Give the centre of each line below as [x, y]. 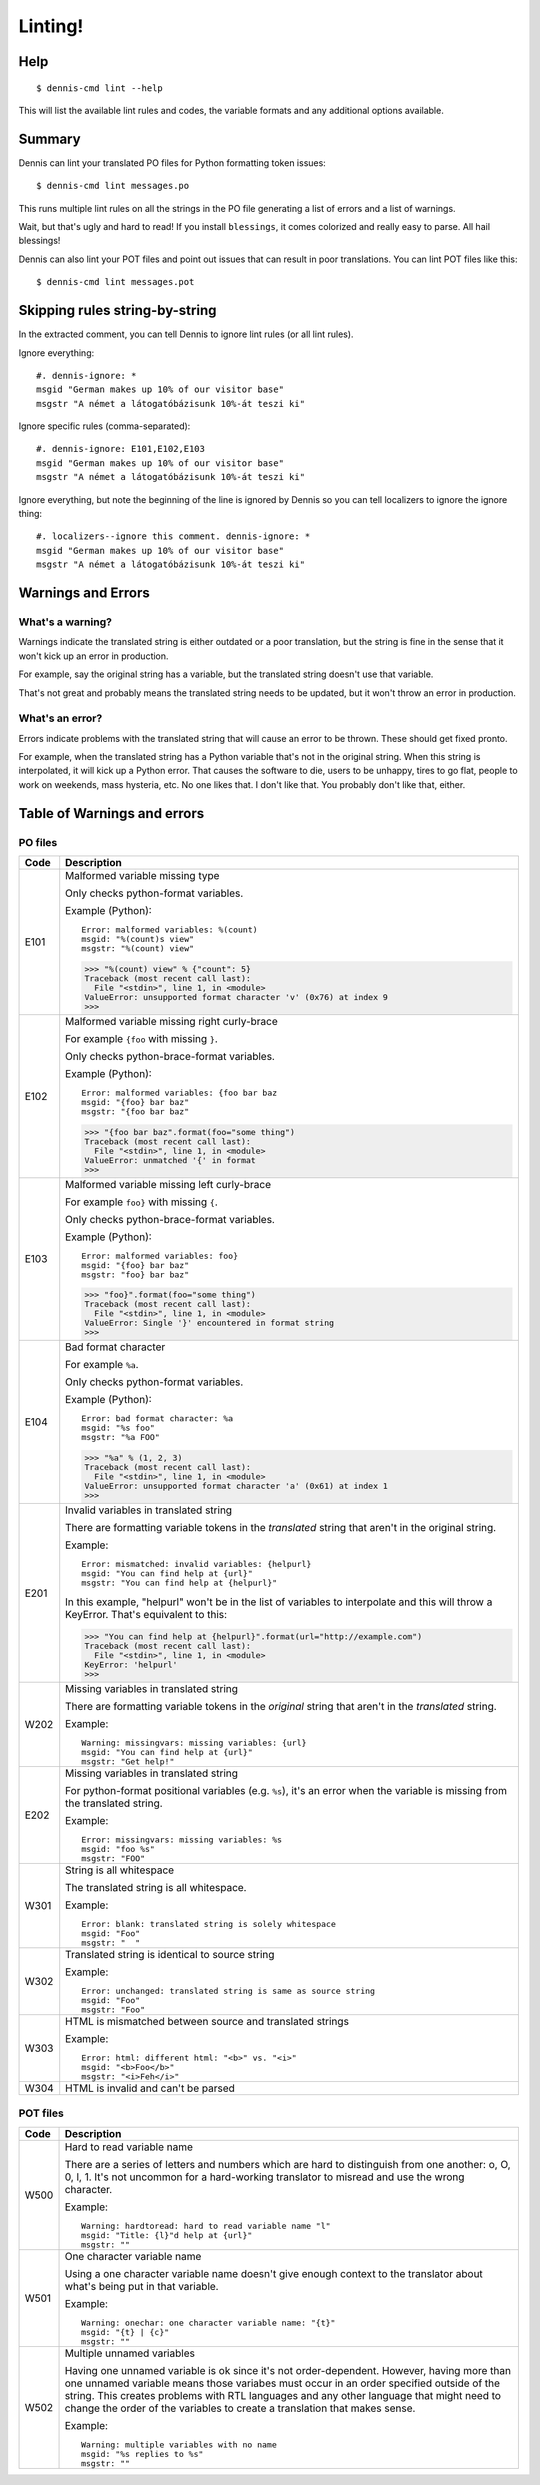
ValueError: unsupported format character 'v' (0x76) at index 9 [236, 996]
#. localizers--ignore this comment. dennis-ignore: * [173, 536]
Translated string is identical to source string [170, 1954]
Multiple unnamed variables [129, 2353]
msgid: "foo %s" [118, 1848]
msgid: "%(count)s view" [138, 938]
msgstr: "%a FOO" [120, 1437]
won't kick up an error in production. [93, 656]
